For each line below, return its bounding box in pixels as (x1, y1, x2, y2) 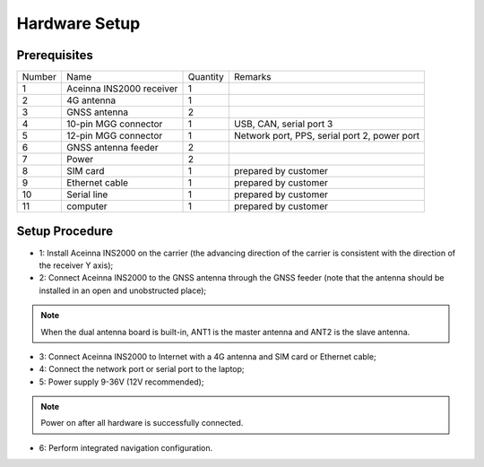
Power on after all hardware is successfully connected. (40, 418, 244, 428)
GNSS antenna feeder (65, 142, 159, 154)
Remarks (234, 71, 272, 83)
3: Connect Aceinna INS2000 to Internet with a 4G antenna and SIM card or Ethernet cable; (39, 350, 376, 362)
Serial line (65, 188, 108, 201)
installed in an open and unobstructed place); (39, 285, 206, 296)
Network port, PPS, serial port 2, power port (234, 130, 420, 143)
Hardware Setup (16, 13, 141, 33)
